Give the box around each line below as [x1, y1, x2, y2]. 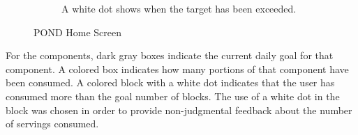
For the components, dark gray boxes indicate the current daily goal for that [6, 48, 334, 63]
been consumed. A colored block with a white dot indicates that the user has [6, 75, 335, 90]
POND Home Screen [33, 24, 122, 39]
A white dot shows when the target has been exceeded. [61, 1, 297, 15]
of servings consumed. [6, 116, 99, 131]
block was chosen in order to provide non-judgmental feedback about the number [6, 102, 352, 117]
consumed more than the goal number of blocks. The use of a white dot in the [6, 88, 340, 103]
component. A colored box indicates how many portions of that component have [6, 61, 349, 76]
